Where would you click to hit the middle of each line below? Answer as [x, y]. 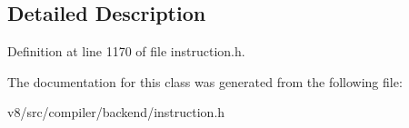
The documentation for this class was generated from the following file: [205, 81]
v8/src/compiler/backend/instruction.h [116, 112]
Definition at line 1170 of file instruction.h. [126, 51]
